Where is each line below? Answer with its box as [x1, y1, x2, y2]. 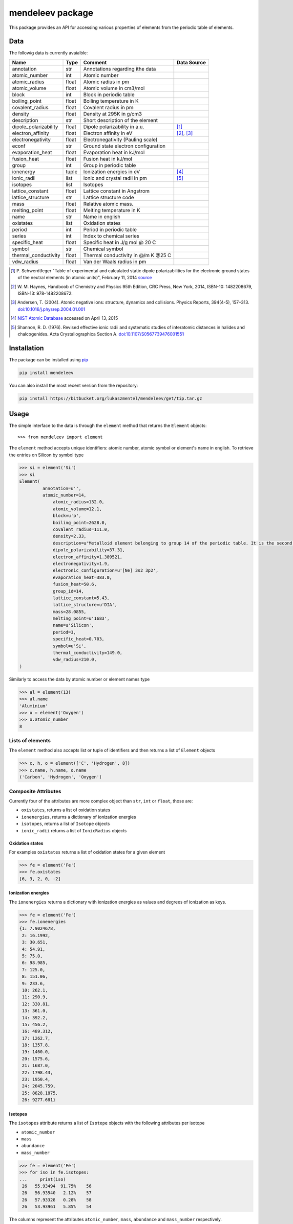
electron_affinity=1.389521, [53, 554, 123, 560]
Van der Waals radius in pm [83, 258, 146, 265]
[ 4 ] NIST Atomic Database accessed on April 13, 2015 [10, 315, 118, 321]
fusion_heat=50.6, [53, 582, 97, 587]
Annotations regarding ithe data [83, 65, 156, 72]
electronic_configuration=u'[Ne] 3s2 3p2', [53, 568, 159, 573]
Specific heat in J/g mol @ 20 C [83, 239, 156, 246]
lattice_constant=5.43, [53, 595, 110, 601]
